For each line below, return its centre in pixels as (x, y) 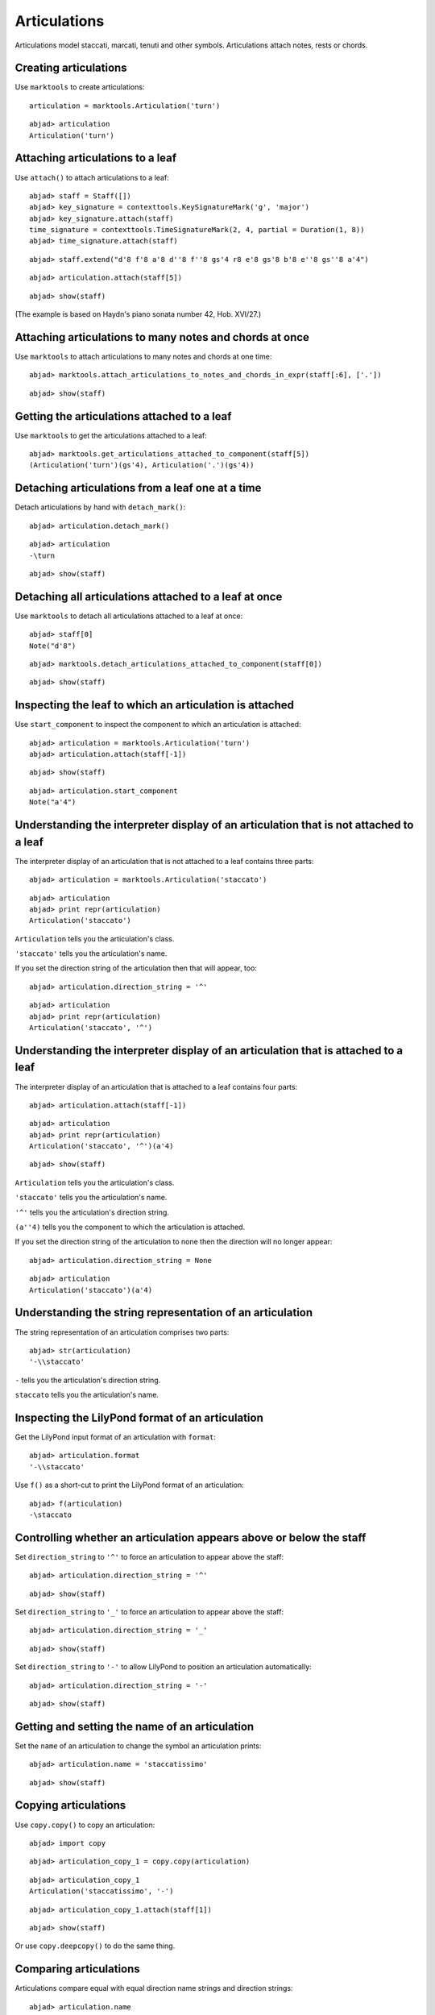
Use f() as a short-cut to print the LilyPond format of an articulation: (130, 1485)
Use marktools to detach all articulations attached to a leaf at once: (129, 616)
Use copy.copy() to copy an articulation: (85, 1825)
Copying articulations (70, 1805)
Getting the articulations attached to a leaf (123, 416)
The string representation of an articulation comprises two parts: (122, 1332)
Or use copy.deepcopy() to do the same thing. (95, 1946)
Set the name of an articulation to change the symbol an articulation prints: (138, 1746)
